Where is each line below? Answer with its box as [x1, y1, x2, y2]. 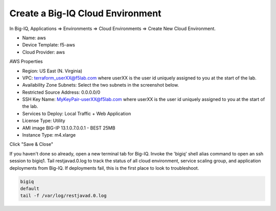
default [20, 186, 39, 191]
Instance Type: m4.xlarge [22, 132, 76, 138]
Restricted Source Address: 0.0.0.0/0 [22, 89, 101, 95]
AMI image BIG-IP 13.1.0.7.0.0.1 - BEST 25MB [22, 125, 116, 131]
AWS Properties [9, 59, 43, 65]
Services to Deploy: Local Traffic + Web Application [22, 110, 131, 117]
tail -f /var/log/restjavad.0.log [20, 193, 107, 199]
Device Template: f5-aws [22, 42, 75, 48]
